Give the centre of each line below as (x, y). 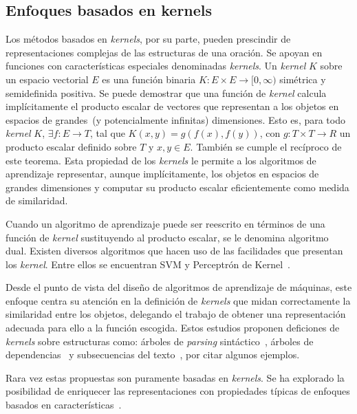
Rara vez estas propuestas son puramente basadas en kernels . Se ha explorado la (175, 377)
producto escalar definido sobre (71, 146)
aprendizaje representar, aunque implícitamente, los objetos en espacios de (162, 174)
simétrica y (303, 79)
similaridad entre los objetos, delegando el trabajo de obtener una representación (176, 314)
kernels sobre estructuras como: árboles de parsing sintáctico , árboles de (160, 341)
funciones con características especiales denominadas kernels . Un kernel (156, 66)
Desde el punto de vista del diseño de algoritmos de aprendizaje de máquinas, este (179, 287)
